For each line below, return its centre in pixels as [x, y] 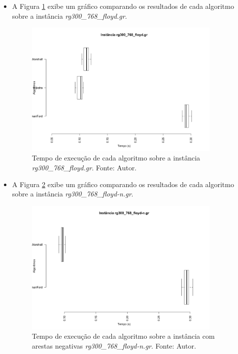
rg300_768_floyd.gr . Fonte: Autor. [84, 168]
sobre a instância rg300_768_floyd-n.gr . [73, 194]
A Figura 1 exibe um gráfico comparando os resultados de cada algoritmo [123, 6]
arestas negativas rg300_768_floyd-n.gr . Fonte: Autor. [114, 345]
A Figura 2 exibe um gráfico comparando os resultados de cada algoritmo [123, 184]
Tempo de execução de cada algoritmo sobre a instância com [123, 336]
